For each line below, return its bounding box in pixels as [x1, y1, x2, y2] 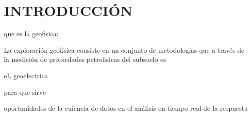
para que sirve [4, 87, 46, 97]
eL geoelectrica [4, 70, 48, 80]
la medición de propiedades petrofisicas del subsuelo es [4, 54, 166, 64]
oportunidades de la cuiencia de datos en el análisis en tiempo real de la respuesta [4, 103, 248, 113]
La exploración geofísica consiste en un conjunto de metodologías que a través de [4, 44, 244, 55]
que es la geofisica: [4, 29, 59, 39]
